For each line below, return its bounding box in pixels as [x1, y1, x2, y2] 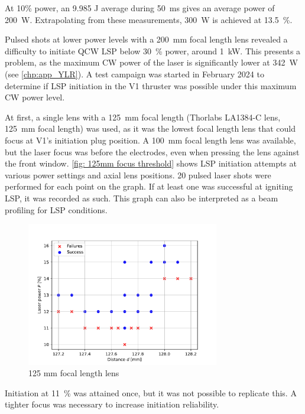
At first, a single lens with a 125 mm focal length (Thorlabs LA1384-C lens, [5, 110, 281, 123]
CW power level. [5, 91, 65, 103]
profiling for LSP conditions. [5, 203, 108, 216]
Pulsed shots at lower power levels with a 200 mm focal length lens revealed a [5, 33, 288, 45]
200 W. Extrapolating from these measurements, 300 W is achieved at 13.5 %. [5, 13, 293, 25]
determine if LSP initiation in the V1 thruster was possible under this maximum [5, 79, 297, 92]
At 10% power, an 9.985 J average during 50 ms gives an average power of [5, 2, 275, 14]
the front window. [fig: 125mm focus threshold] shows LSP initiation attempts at [5, 157, 297, 169]
